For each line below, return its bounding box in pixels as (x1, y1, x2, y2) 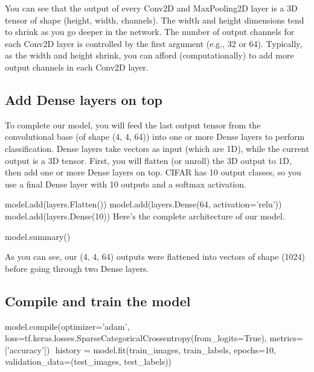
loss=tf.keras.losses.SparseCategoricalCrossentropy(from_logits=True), (5, 332, 267, 344)
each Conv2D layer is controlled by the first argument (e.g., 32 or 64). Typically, (5, 37, 303, 49)
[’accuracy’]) (5, 343, 50, 356)
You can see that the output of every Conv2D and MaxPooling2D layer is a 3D (5, 2, 298, 14)
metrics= (269, 332, 303, 344)
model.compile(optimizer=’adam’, (5, 320, 130, 332)
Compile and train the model (5, 291, 191, 310)
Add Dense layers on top (5, 90, 162, 109)
